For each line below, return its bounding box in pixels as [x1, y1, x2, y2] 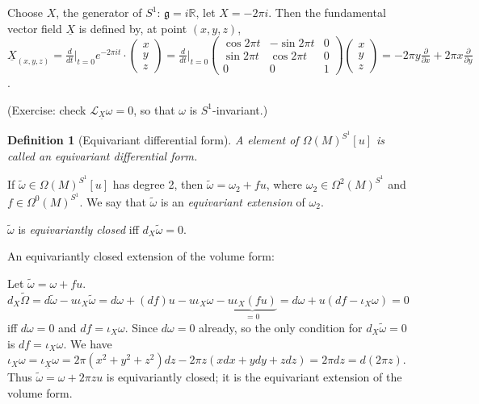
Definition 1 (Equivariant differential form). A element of [7, 131, 299, 148]
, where [266, 176, 303, 193]
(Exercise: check [7, 101, 86, 118]
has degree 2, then [112, 176, 204, 193]
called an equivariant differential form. [7, 147, 198, 164]
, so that [133, 101, 175, 118]
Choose [7, 4, 44, 20]
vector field [7, 19, 62, 36]
